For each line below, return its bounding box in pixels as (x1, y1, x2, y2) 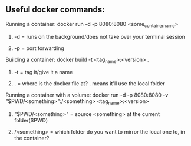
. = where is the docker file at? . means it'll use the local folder (14, 80, 166, 87)
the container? (14, 135, 50, 142)
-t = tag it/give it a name (14, 69, 73, 76)
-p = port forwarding (14, 44, 64, 52)
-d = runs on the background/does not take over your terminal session (14, 33, 185, 40)
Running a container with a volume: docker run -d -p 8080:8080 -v (5, 91, 169, 99)
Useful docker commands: (5, 5, 105, 15)
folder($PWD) (14, 117, 48, 124)
